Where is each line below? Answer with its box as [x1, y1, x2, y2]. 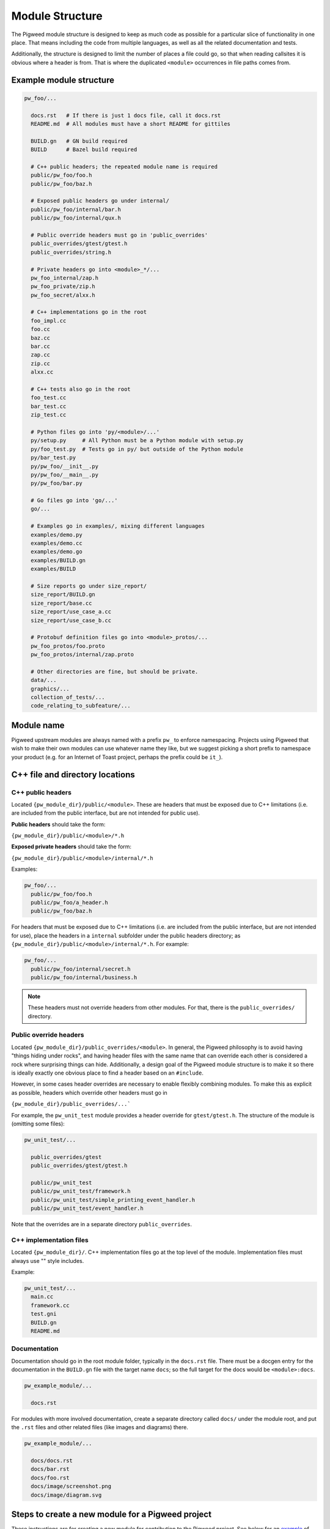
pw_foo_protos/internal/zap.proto [31, 651, 134, 658]
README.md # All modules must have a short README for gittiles [31, 120, 231, 127]
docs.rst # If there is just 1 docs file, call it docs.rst [31, 112, 221, 119]
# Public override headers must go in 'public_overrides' [31, 231, 208, 239]
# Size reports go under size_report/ [31, 582, 147, 590]
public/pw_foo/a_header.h [31, 899, 108, 906]
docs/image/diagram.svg [31, 1491, 102, 1498]
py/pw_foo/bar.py [31, 480, 82, 487]
